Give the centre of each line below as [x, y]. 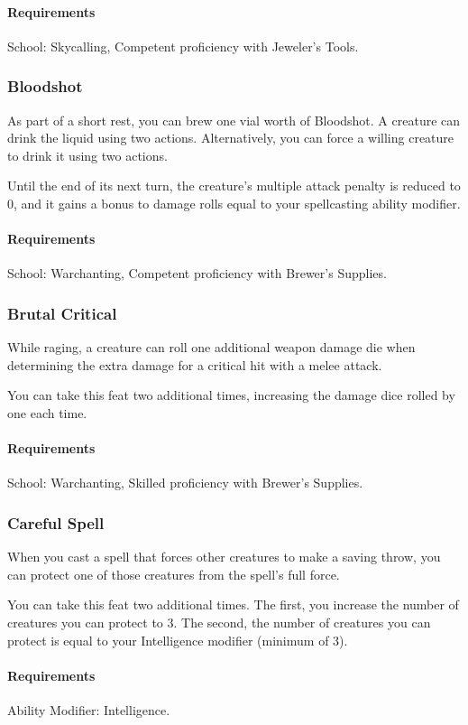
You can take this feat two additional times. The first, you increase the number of [233, 604]
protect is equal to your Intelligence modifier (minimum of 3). [178, 640]
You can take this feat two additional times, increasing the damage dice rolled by [231, 395]
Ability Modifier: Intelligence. [89, 709]
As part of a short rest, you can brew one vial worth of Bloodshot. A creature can [234, 120]
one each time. [47, 412]
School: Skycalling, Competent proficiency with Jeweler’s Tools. [183, 46]
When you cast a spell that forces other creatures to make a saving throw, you [224, 557]
